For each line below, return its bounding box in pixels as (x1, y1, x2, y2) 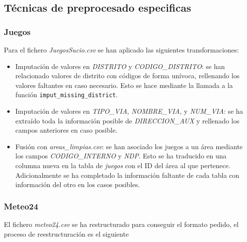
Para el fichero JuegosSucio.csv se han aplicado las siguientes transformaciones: (4, 45, 239, 54)
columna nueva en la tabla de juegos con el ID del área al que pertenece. (15, 160, 231, 170)
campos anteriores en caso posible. (15, 125, 117, 135)
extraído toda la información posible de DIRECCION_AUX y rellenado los (15, 115, 240, 125)
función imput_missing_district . (15, 89, 118, 100)
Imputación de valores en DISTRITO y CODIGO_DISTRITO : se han (15, 61, 225, 71)
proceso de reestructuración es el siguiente (4, 228, 129, 239)
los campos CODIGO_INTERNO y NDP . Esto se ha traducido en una (15, 151, 227, 161)
